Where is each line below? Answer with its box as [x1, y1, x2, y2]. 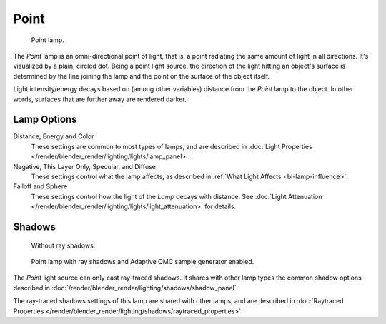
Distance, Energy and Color [13, 132, 94, 141]
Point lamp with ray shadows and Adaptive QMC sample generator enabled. [31, 257, 254, 265]
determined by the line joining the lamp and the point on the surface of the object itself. [13, 71, 270, 80]
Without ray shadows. [31, 241, 96, 250]
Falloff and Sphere [13, 182, 68, 191]
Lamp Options [13, 113, 77, 126]
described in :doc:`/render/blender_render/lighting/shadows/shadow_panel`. [13, 283, 239, 292]
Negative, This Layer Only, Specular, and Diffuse [13, 162, 157, 171]
